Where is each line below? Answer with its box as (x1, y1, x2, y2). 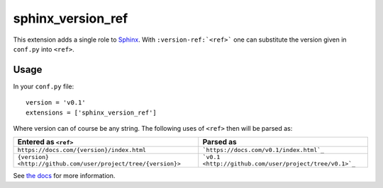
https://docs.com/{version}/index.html (17, 146, 147, 154)
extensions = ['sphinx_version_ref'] (26, 108, 157, 117)
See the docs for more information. (13, 172, 116, 180)
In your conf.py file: (13, 82, 74, 90)
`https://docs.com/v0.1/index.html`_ (202, 146, 325, 154)
